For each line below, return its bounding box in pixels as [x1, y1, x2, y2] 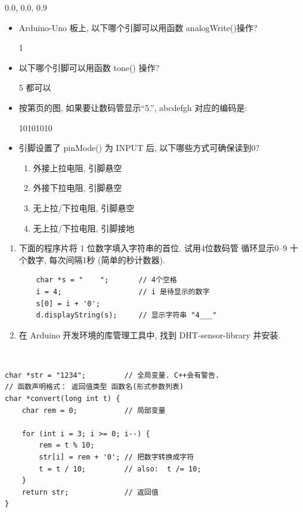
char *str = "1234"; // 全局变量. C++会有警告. [5, 371, 219, 380]
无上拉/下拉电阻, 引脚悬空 [33, 201, 135, 214]
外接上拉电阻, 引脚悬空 [33, 161, 122, 174]
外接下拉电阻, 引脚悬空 [33, 181, 122, 194]
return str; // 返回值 [21, 488, 159, 496]
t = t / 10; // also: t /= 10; [39, 464, 202, 473]
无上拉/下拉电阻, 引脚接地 [33, 221, 135, 234]
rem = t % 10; [39, 441, 95, 450]
